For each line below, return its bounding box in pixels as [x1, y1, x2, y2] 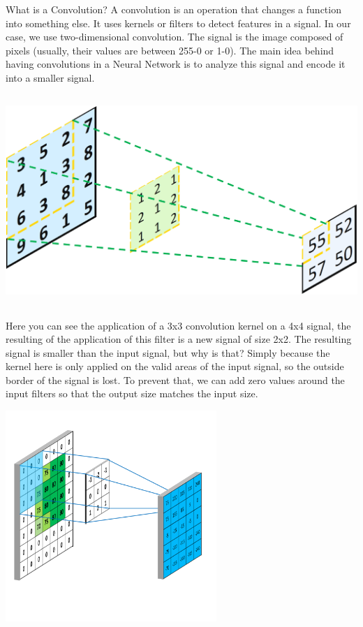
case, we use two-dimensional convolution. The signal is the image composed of [6, 29, 343, 44]
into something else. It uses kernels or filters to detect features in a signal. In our [6, 15, 351, 30]
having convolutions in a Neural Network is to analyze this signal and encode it [6, 57, 346, 71]
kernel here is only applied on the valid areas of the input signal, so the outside [6, 359, 344, 374]
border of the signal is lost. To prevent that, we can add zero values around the [6, 372, 345, 387]
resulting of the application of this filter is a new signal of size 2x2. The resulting [6, 332, 352, 346]
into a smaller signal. [6, 70, 95, 84]
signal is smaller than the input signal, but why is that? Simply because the [6, 345, 330, 360]
